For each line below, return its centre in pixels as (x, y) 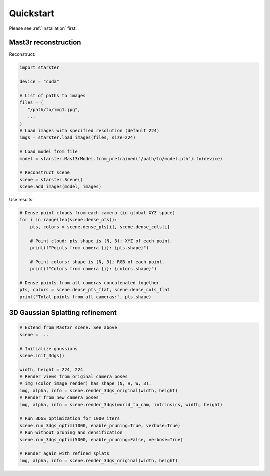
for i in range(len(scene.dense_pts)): (68, 220)
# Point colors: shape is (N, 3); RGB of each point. (97, 262)
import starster (40, 67)
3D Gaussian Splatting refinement (63, 313)
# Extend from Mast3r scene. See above (68, 328)
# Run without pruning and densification (71, 433)
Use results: (22, 200)
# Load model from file (49, 152)
